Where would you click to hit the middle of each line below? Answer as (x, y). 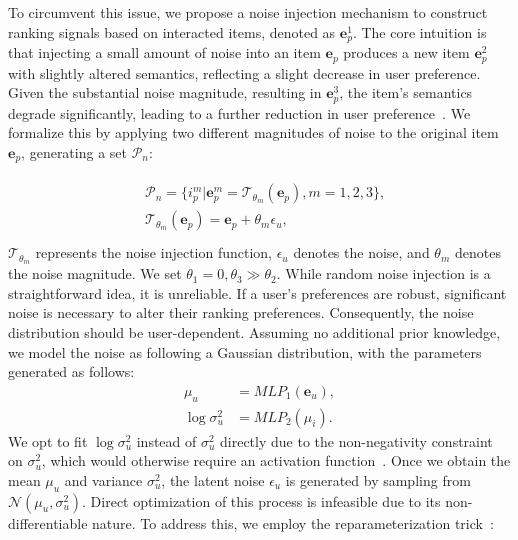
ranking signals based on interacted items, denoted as (172, 31)
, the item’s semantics (406, 92)
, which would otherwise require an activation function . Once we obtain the (276, 460)
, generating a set (74, 151)
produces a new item (406, 52)
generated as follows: (71, 371)
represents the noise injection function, (154, 252)
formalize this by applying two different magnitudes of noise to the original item (253, 132)
